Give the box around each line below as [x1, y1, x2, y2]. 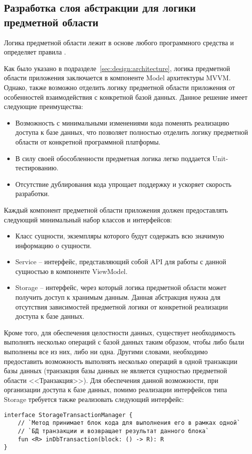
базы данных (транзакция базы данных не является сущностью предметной [4, 365, 227, 376]
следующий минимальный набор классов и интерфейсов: [4, 214, 172, 224]
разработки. [15, 188, 50, 199]
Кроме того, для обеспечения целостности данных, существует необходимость [4, 327, 235, 337]
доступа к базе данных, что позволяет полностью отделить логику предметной [15, 127, 248, 137]
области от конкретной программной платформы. [15, 136, 161, 146]
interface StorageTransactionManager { [4, 411, 133, 418]
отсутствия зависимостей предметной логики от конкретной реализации [15, 301, 228, 311]
